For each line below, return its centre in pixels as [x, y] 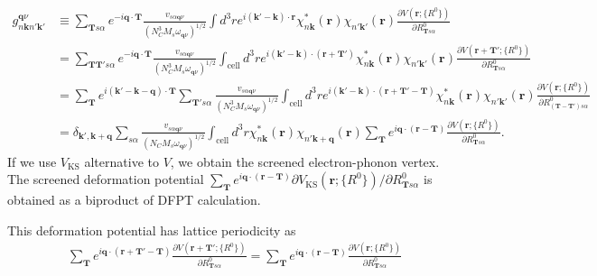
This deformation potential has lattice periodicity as [152, 230]
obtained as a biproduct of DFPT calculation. [134, 200]
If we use [32, 161]
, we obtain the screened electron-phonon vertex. [305, 161]
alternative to [121, 161]
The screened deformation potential [106, 179]
